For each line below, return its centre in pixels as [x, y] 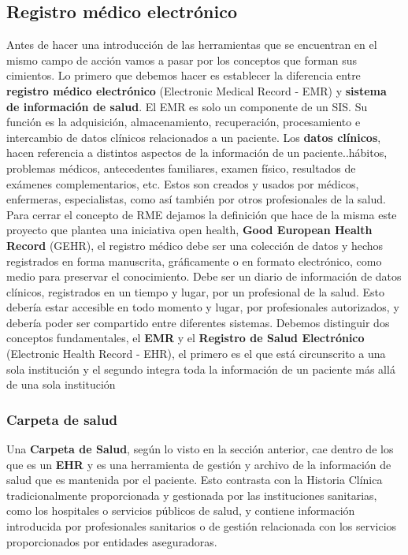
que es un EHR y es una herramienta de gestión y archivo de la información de [199, 464]
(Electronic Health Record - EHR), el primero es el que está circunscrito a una [196, 354]
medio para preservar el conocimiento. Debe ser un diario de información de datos [204, 276]
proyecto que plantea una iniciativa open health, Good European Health [189, 230]
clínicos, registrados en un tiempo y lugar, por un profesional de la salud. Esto [196, 291]
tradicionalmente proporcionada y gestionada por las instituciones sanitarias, [192, 495]
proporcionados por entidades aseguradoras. [112, 541]
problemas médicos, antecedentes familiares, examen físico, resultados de [181, 168]
